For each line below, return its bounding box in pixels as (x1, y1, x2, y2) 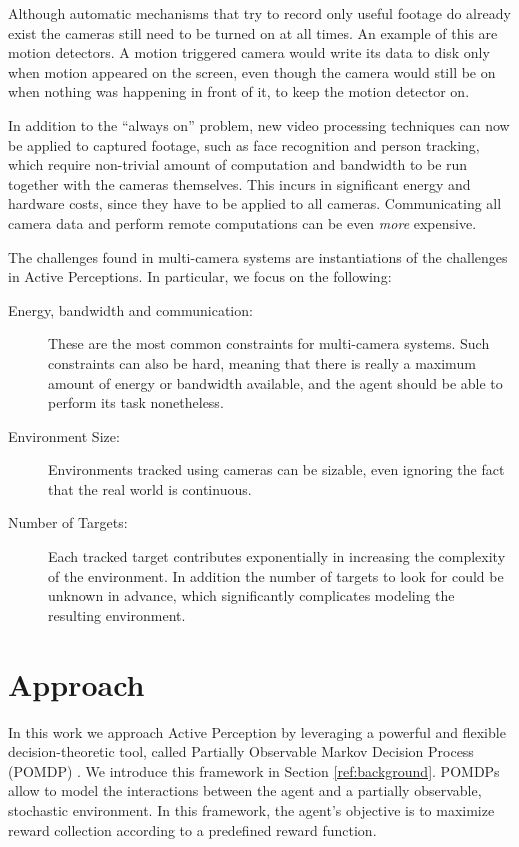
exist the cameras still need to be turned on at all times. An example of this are (8, 22, 498, 43)
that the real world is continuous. (48, 478, 252, 499)
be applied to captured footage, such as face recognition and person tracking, (8, 134, 480, 155)
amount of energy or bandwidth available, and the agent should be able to (48, 372, 503, 393)
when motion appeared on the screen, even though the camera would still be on (8, 61, 496, 82)
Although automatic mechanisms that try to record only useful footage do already (8, 3, 511, 23)
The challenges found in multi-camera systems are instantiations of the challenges (8, 246, 508, 267)
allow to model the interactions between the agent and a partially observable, (8, 780, 482, 801)
